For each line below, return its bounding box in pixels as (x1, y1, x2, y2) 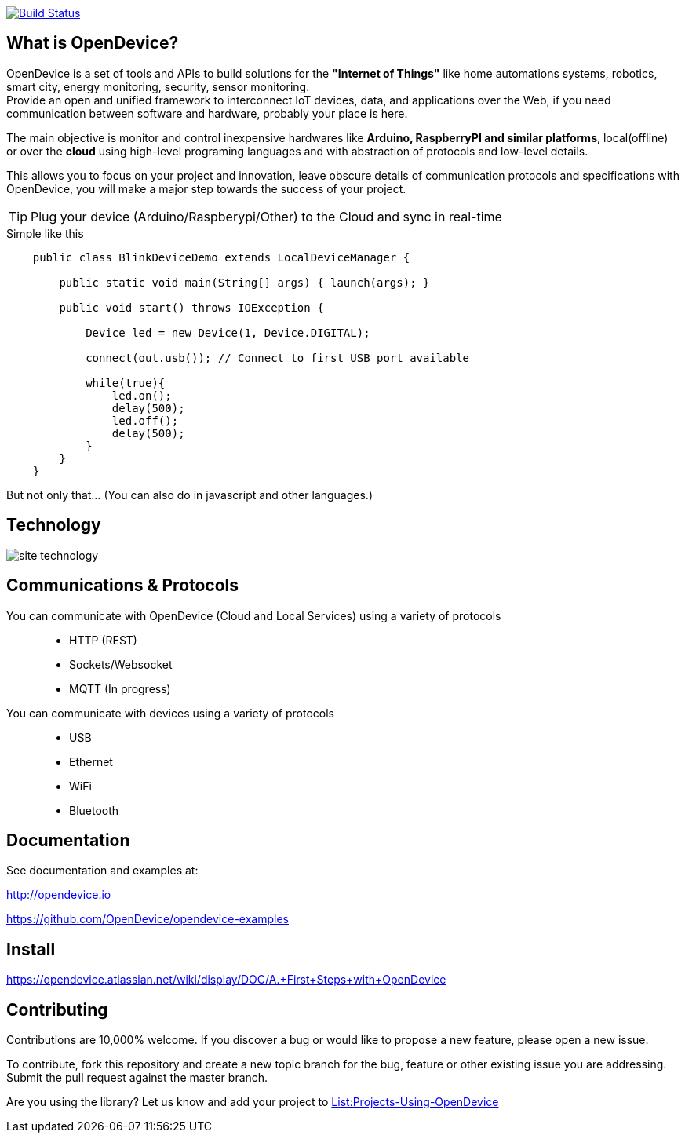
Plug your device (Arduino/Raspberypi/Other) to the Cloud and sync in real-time (31, 208, 502, 225)
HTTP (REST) (69, 633, 137, 647)
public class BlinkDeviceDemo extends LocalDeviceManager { (32, 250, 410, 264)
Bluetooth (69, 803, 119, 817)
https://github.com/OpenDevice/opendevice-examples (6, 912, 289, 926)
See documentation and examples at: (6, 863, 199, 878)
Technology (6, 515, 101, 535)
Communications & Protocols (6, 575, 239, 596)
